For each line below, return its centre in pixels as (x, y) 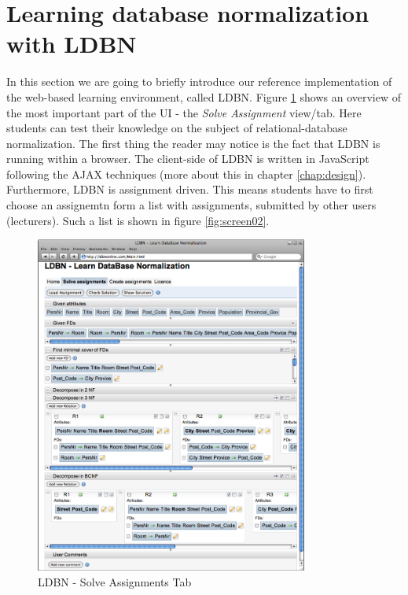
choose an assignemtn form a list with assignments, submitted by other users (191, 205)
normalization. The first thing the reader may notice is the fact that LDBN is (193, 143)
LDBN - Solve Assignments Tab (115, 581)
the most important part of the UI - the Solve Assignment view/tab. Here (184, 112)
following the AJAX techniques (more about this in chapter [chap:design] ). (186, 174)
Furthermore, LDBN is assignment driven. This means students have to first (190, 189)
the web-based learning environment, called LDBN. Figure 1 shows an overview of (204, 96)
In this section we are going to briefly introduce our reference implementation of (199, 81)
